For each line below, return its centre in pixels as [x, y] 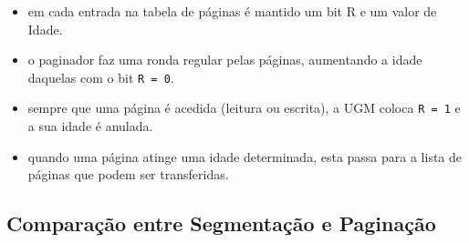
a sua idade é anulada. [90, 126]
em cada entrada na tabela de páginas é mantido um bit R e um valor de [232, 11]
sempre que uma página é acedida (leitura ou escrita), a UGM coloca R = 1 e [244, 108]
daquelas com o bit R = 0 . [101, 77]
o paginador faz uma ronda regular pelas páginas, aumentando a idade [225, 60]
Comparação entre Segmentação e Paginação [221, 223]
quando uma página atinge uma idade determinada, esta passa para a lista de [245, 156]
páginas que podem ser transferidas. [128, 174]
